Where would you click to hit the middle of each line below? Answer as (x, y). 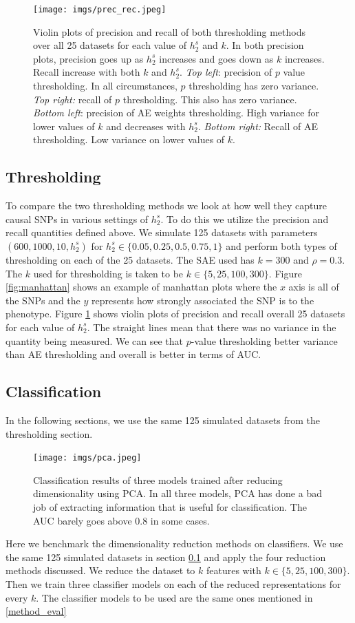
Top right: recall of (73, 99)
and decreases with (146, 126)
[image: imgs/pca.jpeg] (87, 458)
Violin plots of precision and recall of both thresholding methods (169, 31)
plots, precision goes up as (88, 58)
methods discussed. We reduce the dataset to (100, 570)
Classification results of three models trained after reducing (158, 479)
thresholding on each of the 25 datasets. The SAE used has (130, 259)
